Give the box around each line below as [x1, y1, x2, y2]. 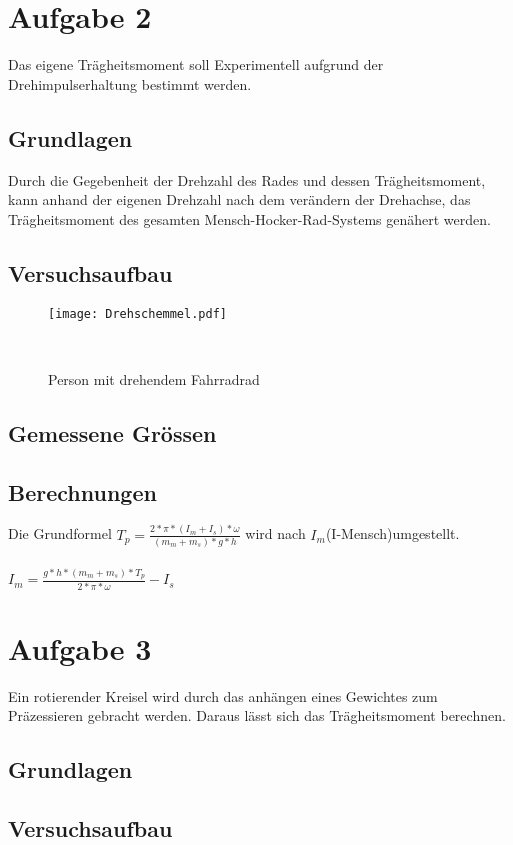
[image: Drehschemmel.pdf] [48, 306, 227, 321]
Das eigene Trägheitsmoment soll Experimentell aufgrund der [8, 54, 384, 75]
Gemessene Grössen [8, 417, 217, 448]
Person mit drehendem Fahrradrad [48, 368, 260, 389]
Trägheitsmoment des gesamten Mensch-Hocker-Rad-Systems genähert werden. [8, 208, 491, 229]
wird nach [245, 523, 306, 544]
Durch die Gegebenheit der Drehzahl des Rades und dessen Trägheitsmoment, [8, 169, 486, 190]
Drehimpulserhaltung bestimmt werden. [8, 73, 252, 94]
